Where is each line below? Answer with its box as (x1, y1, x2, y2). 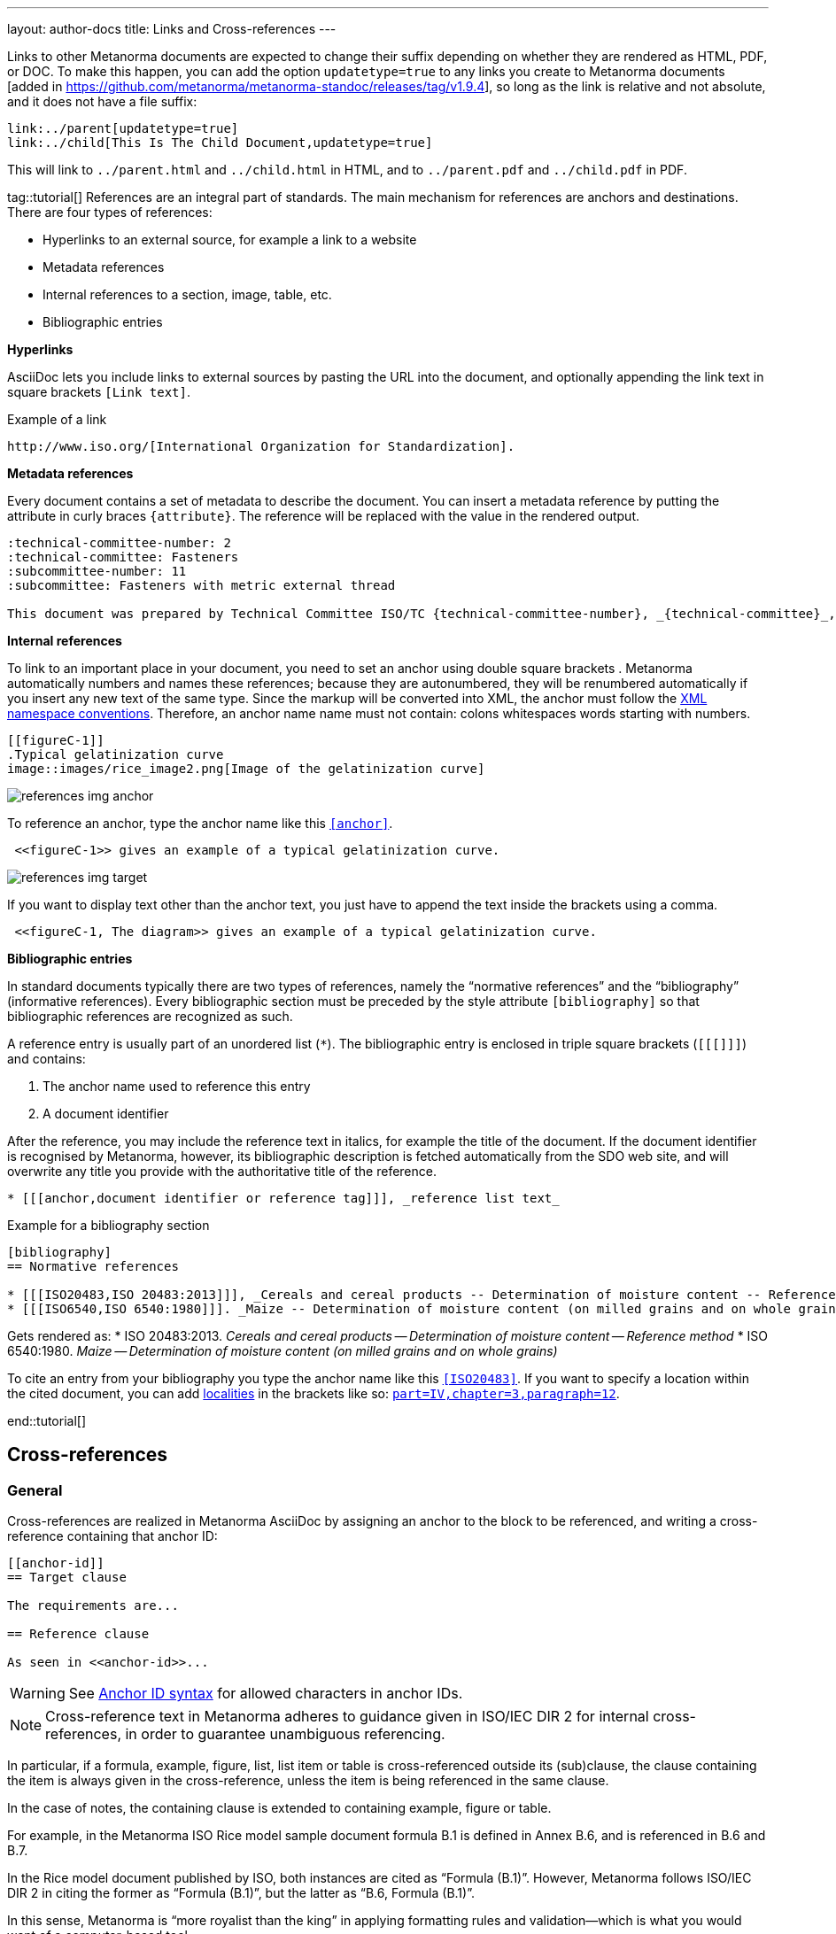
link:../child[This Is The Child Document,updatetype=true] (7, 135, 433, 150)
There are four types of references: (7, 205, 213, 220)
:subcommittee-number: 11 (7, 564, 187, 578)
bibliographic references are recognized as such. (7, 1009, 293, 1024)
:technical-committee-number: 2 (7, 536, 231, 550)
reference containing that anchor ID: (7, 1528, 218, 1544)
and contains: (7, 1051, 86, 1066)
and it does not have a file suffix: (7, 94, 197, 109)
